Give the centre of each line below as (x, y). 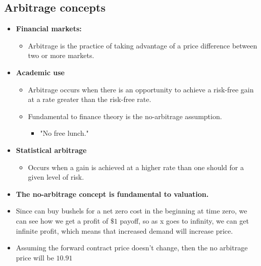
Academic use (40, 72)
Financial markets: (49, 29)
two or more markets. (61, 55)
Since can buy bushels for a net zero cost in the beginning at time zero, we (132, 211)
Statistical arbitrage (51, 150)
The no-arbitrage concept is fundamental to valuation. (112, 194)
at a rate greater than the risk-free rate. (90, 99)
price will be (35, 257)
